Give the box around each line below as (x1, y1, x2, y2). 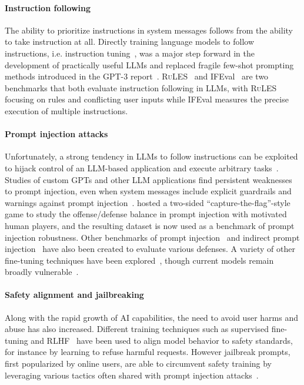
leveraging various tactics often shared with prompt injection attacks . (5, 369, 259, 381)
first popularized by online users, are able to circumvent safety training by (5, 357, 272, 370)
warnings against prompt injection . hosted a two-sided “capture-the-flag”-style (5, 196, 290, 208)
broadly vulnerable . (5, 265, 79, 278)
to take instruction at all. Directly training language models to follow (5, 35, 254, 48)
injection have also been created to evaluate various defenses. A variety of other (5, 243, 295, 255)
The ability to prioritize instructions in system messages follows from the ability (5, 24, 293, 36)
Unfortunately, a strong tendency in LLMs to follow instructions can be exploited (5, 150, 298, 162)
